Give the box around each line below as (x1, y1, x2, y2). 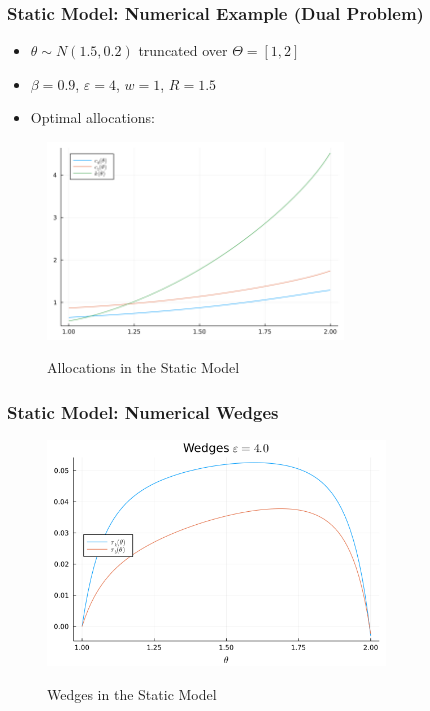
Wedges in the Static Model (47, 683, 217, 704)
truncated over (138, 40, 228, 61)
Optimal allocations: (30, 107, 155, 128)
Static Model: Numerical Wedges (7, 399, 279, 424)
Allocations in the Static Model (47, 357, 240, 378)
